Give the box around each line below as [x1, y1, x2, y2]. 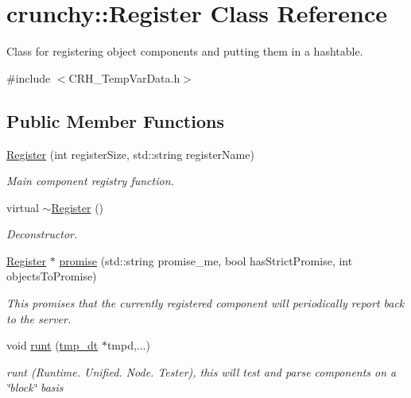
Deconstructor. [6, 226, 78, 242]
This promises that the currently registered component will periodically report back [6, 295, 405, 311]
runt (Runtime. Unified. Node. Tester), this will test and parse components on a [6, 363, 397, 380]
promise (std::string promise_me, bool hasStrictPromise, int [59, 252, 353, 269]
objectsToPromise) [6, 268, 97, 284]
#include [6, 69, 51, 86]
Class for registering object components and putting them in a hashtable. [6, 43, 363, 60]
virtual [6, 199, 39, 215]
